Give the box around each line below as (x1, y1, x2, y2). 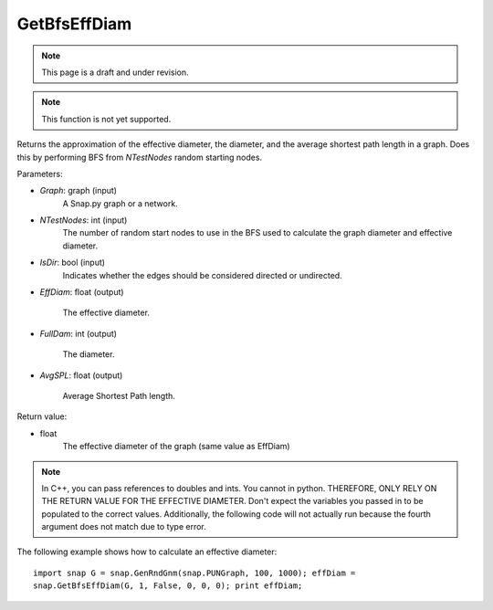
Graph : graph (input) (39, 185, 118, 196)
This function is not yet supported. (41, 113, 172, 124)
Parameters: (16, 168, 63, 179)
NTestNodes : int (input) (39, 215, 128, 226)
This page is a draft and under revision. (41, 67, 189, 78)
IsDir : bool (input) (39, 257, 105, 268)
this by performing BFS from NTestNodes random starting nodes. (16, 152, 263, 163)
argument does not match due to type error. (41, 521, 207, 532)
